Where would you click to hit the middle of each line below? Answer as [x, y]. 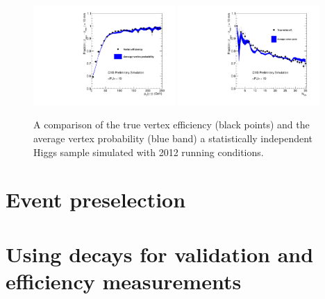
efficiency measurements [124, 281]
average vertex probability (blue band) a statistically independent [173, 138]
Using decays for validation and [160, 254]
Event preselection [96, 199]
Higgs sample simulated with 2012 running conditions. [149, 152]
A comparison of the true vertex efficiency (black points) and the [172, 125]
